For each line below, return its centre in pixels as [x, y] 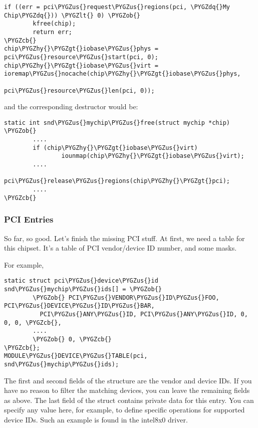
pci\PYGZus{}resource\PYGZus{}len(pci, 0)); [79, 90]
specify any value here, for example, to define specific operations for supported [124, 410]
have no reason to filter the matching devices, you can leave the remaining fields [127, 390]
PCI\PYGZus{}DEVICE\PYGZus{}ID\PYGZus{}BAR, [79, 306]
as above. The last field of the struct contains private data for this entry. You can [129, 400]
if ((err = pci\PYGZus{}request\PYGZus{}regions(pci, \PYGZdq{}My [117, 7]
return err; [53, 32]
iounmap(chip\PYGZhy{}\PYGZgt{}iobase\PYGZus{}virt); [153, 156]
